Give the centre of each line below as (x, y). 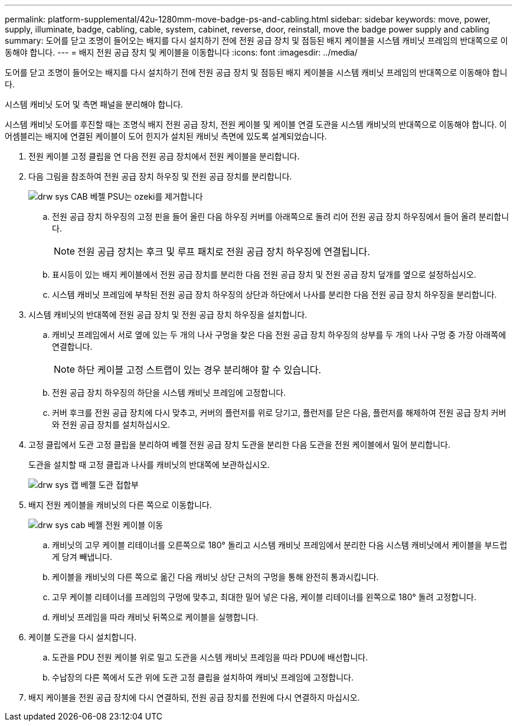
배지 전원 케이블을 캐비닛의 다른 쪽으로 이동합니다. (120, 505)
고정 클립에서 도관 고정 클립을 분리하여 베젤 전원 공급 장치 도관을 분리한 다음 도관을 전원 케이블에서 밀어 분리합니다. (239, 445)
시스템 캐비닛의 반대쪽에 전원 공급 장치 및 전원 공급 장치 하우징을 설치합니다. (168, 315)
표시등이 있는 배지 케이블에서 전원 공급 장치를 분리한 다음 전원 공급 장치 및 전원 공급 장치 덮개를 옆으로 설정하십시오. (264, 274)
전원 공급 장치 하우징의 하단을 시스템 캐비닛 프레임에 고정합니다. (169, 393)
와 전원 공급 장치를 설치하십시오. (111, 424)
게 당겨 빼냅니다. (82, 557)
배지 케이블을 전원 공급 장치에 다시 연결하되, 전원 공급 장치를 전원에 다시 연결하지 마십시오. (194, 697)
